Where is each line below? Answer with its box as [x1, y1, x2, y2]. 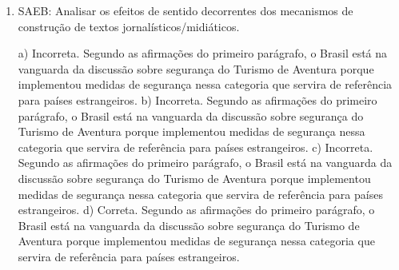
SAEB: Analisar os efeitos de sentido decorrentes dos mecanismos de [18, 2, 353, 18]
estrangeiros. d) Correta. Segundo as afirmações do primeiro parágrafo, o [18, 201, 375, 218]
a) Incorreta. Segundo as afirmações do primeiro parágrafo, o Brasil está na [18, 45, 388, 62]
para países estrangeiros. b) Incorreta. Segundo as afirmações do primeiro [18, 91, 377, 108]
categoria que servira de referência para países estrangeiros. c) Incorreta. [18, 138, 373, 155]
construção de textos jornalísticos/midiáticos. [18, 18, 240, 34]
